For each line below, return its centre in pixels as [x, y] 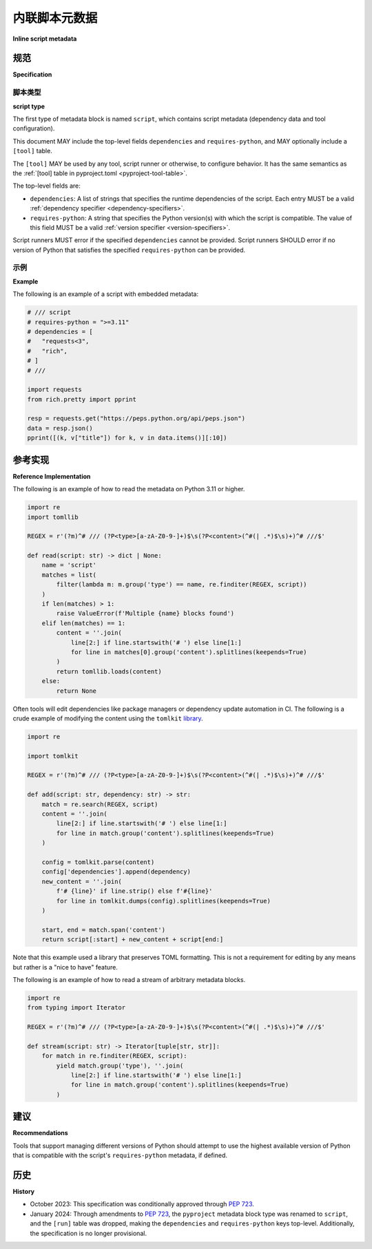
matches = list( [69, 575]
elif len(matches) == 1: [84, 623]
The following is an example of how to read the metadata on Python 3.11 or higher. [129, 489]
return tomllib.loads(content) [109, 671]
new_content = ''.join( [82, 881]
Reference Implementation [52, 476]
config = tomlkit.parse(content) [98, 862]
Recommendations [40, 1133]
